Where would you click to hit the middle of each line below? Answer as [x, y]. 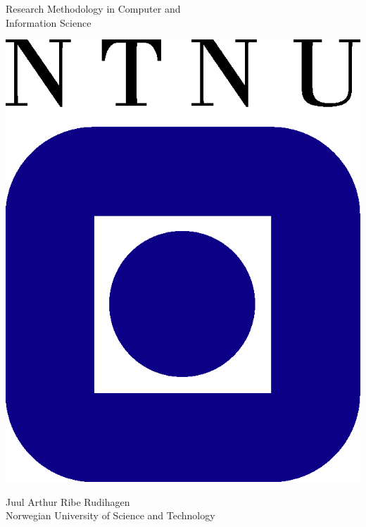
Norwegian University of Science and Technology [111, 515]
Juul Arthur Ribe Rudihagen [68, 501]
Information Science [49, 22]
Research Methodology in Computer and [93, 8]
